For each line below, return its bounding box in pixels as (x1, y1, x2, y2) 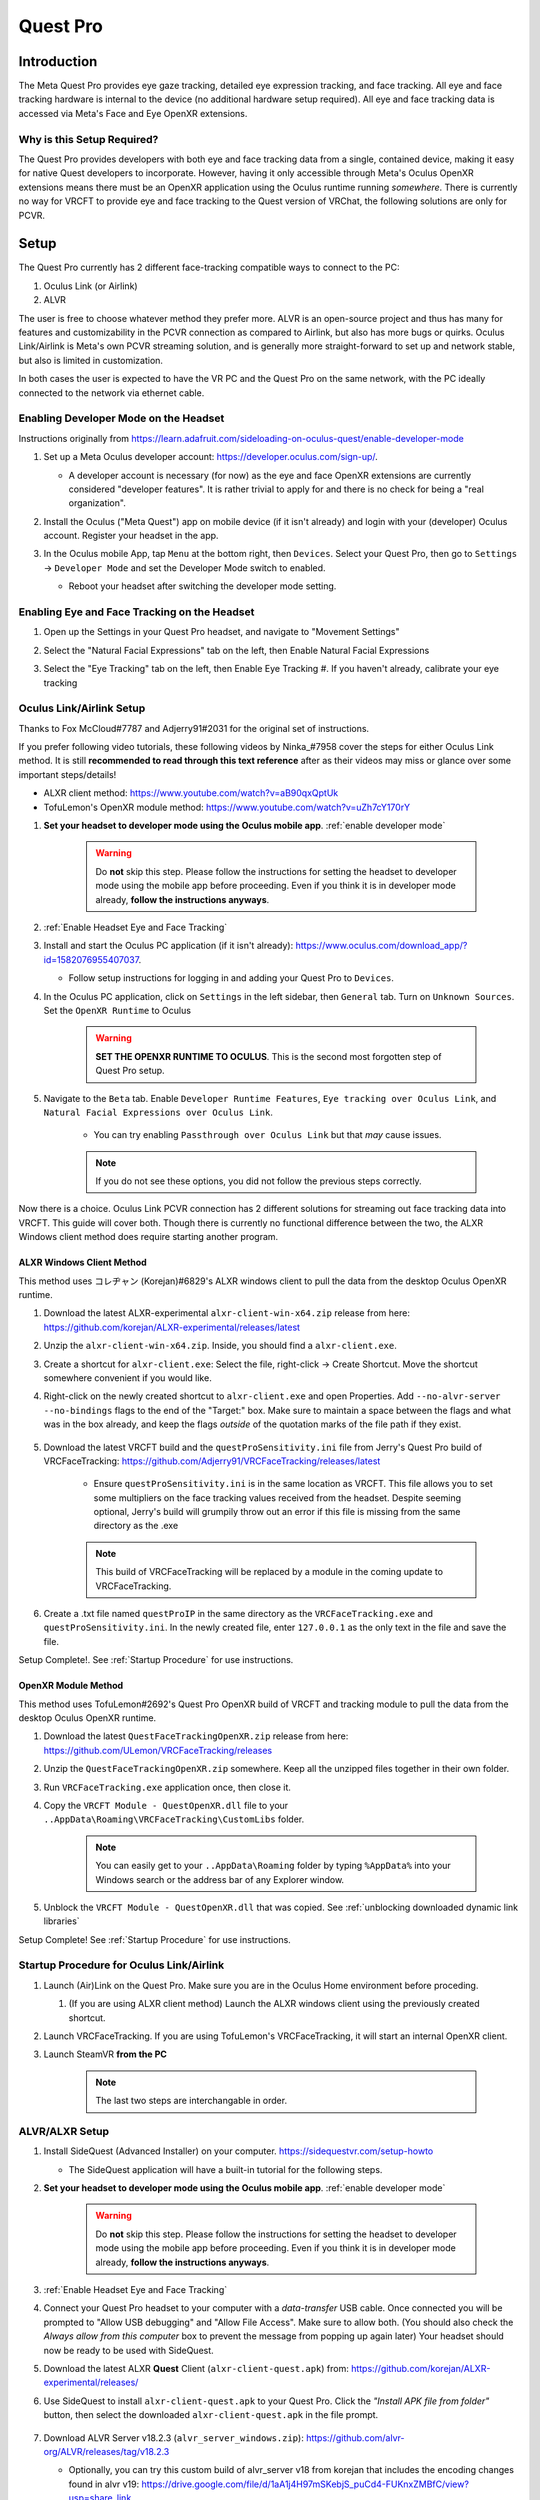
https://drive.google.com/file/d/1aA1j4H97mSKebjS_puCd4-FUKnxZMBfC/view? (141, 2478, 470, 2490)
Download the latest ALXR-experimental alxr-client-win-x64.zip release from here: (43, 1307, 410, 1319)
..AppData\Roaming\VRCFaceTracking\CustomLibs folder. (43, 1813, 305, 1825)
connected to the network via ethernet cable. (18, 386, 205, 399)
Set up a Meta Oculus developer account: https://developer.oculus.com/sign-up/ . (43, 451, 379, 463)
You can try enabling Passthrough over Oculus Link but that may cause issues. (93, 1129, 442, 1141)
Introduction (18, 53, 98, 70)
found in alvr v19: (68, 2478, 140, 2490)
